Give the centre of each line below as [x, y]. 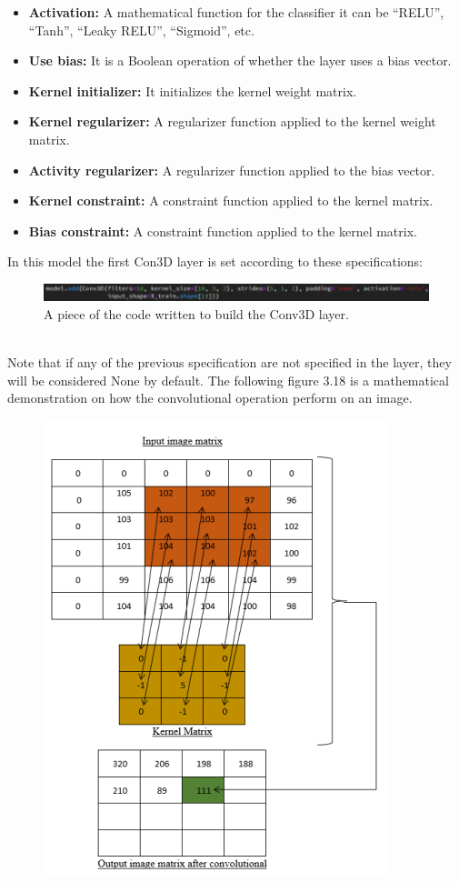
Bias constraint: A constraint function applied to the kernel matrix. [223, 231]
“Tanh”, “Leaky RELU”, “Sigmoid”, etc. [141, 30]
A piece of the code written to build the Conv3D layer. [196, 313]
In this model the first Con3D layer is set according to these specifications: [215, 261]
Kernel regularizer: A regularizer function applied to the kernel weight [232, 121]
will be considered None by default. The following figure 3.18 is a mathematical [228, 380]
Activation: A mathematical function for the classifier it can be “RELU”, [236, 12]
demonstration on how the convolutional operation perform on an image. [210, 398]
